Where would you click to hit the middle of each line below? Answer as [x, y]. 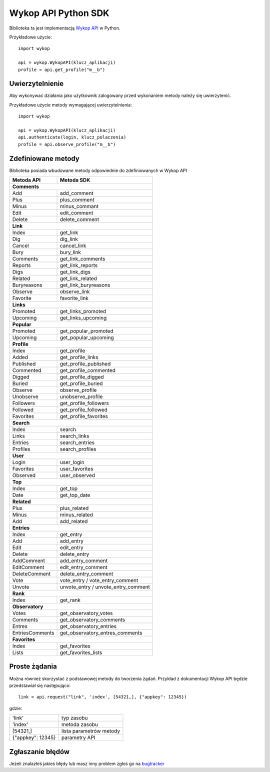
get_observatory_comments [92, 620]
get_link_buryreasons [85, 285]
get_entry [71, 534]
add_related [74, 521]
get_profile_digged [82, 377]
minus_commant [79, 206]
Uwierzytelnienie [36, 84]
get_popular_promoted [86, 331]
